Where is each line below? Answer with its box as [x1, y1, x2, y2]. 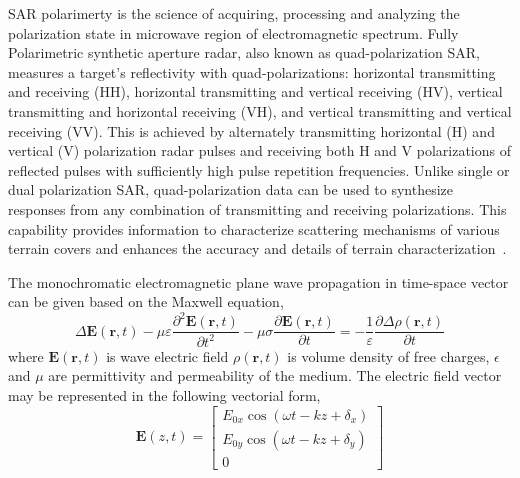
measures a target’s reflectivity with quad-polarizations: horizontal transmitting [8, 61, 496, 82]
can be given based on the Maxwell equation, [8, 291, 284, 312]
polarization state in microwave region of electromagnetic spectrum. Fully [8, 22, 459, 43]
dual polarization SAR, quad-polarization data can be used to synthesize [8, 179, 454, 200]
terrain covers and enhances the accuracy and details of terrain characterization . [8, 238, 507, 259]
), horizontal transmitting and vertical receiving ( [120, 81, 423, 102]
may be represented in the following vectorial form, [8, 385, 321, 405]
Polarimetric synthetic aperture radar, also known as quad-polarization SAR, [8, 42, 480, 63]
